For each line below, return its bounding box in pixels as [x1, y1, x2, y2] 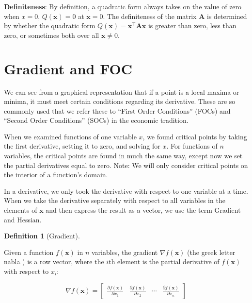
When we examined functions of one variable [4, 131, 137, 141]
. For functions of [166, 141, 218, 151]
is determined [207, 11, 247, 21]
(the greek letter [187, 247, 236, 257]
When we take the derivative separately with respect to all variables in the [4, 195, 225, 205]
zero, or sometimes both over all [4, 30, 99, 40]
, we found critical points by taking [142, 131, 247, 141]
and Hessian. [4, 214, 42, 224]
